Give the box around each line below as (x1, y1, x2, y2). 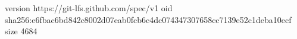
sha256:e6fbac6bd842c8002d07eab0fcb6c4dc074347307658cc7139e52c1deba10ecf (5, 13, 292, 25)
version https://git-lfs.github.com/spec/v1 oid (5, 2, 173, 14)
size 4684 (5, 25, 37, 37)
